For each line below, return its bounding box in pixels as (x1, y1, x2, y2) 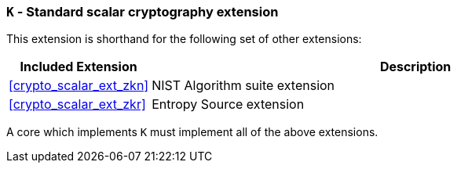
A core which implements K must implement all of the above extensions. (6, 125, 378, 139)
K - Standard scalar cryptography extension (6, 4, 279, 20)
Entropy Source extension (152, 96, 305, 113)
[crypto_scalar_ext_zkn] (9, 77, 149, 94)
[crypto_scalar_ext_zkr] (9, 96, 146, 113)
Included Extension (20, 59, 137, 75)
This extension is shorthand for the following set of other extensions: (6, 32, 362, 46)
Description (379, 59, 452, 75)
